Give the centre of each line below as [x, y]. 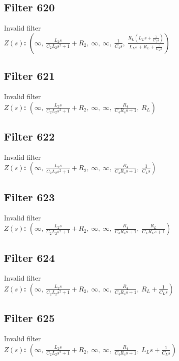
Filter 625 [30, 318]
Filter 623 [30, 197]
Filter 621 [30, 76]
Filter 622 [30, 136]
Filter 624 [30, 257]
